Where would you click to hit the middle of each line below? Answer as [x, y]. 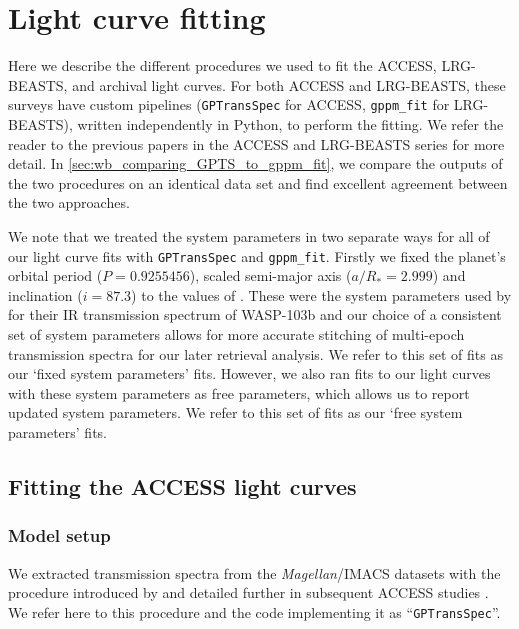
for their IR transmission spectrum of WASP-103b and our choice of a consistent [255, 314]
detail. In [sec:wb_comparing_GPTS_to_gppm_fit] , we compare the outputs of [255, 163]
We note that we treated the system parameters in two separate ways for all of [249, 235]
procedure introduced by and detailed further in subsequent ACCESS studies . [248, 592]
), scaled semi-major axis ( [270, 275]
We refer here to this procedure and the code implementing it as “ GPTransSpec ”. [254, 611]
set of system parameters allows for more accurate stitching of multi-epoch [236, 333]
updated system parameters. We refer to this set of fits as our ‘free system [235, 412]
